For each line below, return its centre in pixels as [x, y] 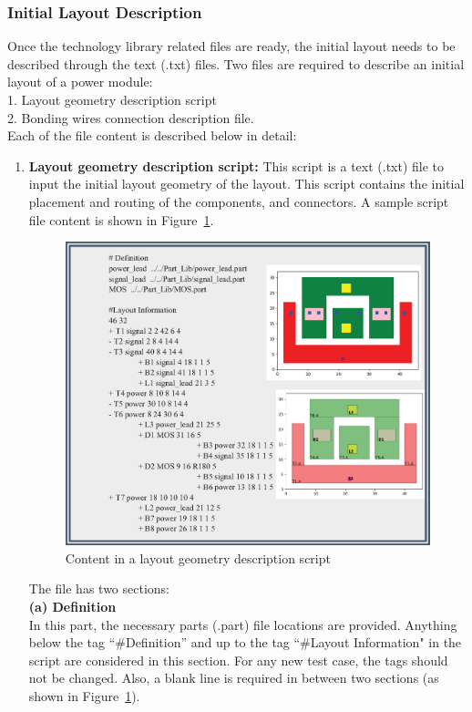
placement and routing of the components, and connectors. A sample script [239, 201]
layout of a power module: [80, 82]
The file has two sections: [99, 588]
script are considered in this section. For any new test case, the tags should [238, 660]
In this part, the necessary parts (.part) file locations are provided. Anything [243, 624]
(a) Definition [72, 606]
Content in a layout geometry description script [198, 557]
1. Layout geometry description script [112, 99]
